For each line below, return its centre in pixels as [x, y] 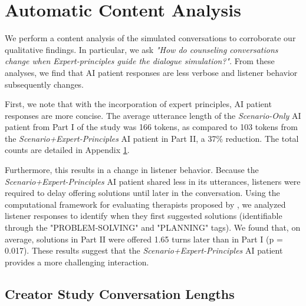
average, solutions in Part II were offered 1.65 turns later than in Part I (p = [144, 239]
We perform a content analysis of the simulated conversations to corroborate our [150, 38]
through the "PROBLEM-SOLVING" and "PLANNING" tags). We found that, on [153, 227]
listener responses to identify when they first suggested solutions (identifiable [144, 216]
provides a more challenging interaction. [77, 262]
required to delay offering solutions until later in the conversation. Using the [142, 193]
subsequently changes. [45, 84]
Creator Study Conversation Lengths [120, 293]
